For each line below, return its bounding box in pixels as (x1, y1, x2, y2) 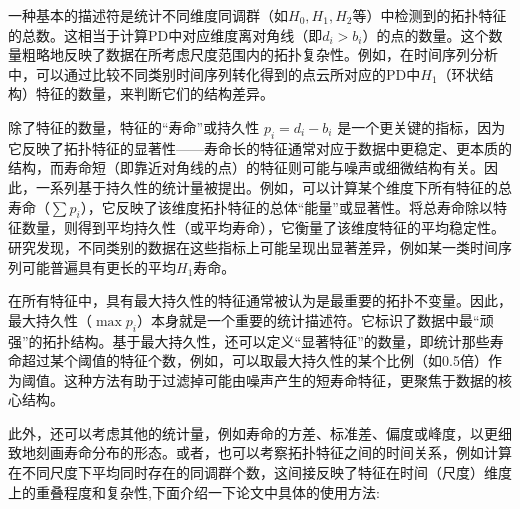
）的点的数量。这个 (362, 24, 489, 45)
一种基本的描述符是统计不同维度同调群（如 (8, 5, 288, 25)
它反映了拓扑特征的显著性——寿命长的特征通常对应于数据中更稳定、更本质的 (8, 137, 512, 158)
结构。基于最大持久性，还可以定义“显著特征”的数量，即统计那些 (70, 330, 490, 351)
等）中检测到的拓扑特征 (352, 5, 507, 25)
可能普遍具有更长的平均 (21, 256, 176, 277)
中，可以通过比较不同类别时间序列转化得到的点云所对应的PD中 (8, 63, 421, 84)
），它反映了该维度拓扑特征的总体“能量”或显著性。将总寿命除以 (80, 196, 493, 217)
